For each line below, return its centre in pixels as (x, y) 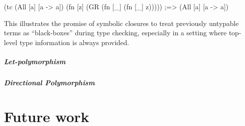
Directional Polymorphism (49, 82)
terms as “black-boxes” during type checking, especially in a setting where (115, 33)
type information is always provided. (74, 42)
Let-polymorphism (35, 61)
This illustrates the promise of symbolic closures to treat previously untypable (121, 23)
